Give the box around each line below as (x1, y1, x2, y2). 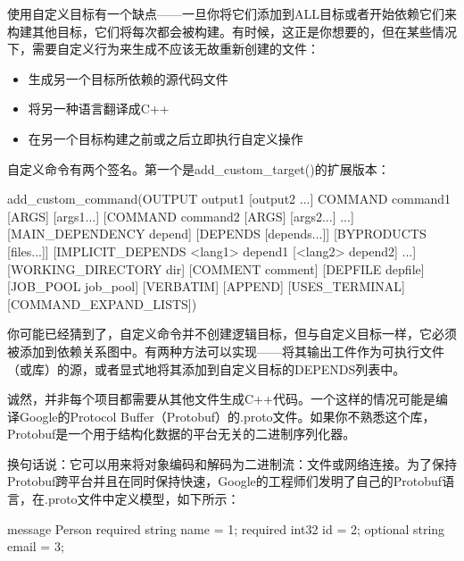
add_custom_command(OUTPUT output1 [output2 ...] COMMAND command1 (7, 189, 452, 208)
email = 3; (7, 537, 64, 556)
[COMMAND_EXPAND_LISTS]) (7, 294, 197, 313)
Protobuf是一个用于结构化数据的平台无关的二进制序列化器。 (7, 424, 356, 443)
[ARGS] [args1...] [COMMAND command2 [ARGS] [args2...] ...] (7, 206, 354, 225)
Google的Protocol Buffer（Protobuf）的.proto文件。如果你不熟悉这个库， (19, 406, 435, 425)
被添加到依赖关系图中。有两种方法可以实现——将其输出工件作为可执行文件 (7, 341, 444, 360)
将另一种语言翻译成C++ (28, 99, 170, 118)
